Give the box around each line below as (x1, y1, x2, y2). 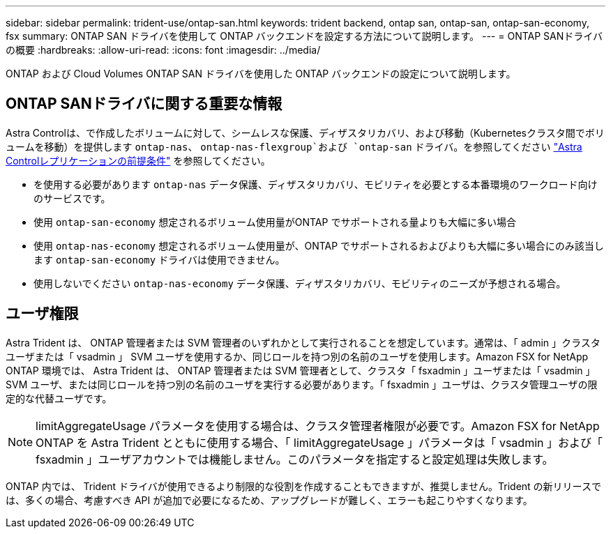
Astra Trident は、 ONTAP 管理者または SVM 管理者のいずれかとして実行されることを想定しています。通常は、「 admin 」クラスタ (6, 336, 601, 349)
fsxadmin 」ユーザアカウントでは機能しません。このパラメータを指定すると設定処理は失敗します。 (36, 452, 554, 466)
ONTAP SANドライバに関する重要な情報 (6, 95, 282, 113)
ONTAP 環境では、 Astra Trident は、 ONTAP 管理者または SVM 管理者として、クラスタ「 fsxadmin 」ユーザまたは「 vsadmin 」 (6, 364, 596, 376)
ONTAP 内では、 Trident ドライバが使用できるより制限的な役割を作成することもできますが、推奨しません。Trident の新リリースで (6, 480, 601, 492)
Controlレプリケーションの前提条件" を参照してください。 (6, 154, 271, 167)
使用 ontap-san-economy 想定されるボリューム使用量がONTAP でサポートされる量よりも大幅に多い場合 (33, 215, 517, 228)
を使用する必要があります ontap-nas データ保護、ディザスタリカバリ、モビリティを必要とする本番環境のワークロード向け (33, 178, 598, 190)
